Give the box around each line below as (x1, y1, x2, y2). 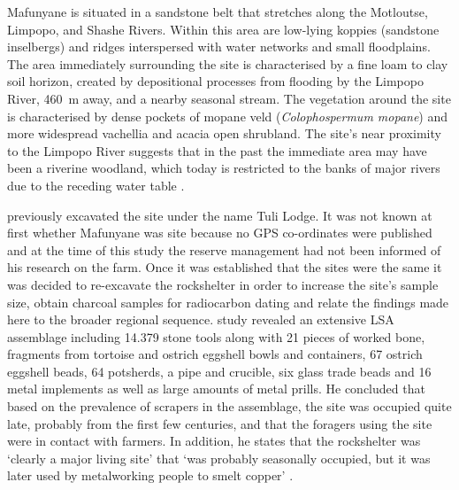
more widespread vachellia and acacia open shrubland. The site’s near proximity (7, 124, 441, 143)
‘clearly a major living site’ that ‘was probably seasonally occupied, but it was (7, 448, 431, 467)
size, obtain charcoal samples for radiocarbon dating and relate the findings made (7, 292, 449, 311)
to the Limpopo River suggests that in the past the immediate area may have (7, 141, 427, 159)
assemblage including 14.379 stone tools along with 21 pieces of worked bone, (7, 327, 425, 346)
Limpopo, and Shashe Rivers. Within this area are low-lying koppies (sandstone (7, 19, 440, 38)
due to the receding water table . (7, 175, 185, 194)
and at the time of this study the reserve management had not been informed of (7, 240, 441, 259)
